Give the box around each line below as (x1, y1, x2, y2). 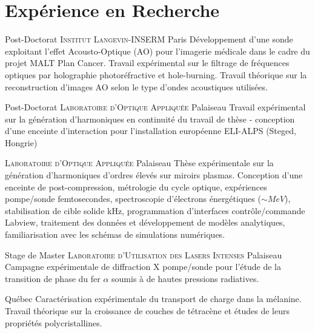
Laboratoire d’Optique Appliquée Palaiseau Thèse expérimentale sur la (5, 156, 274, 169)
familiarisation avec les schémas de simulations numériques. (5, 228, 225, 241)
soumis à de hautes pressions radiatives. (111, 272, 259, 284)
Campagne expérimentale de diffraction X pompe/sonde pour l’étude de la (5, 260, 281, 273)
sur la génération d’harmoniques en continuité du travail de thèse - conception (5, 112, 295, 125)
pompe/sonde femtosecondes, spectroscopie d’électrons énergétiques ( (5, 192, 261, 205)
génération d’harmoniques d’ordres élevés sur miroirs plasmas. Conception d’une (5, 169, 303, 181)
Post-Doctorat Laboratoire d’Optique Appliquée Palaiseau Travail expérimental (5, 101, 306, 113)
